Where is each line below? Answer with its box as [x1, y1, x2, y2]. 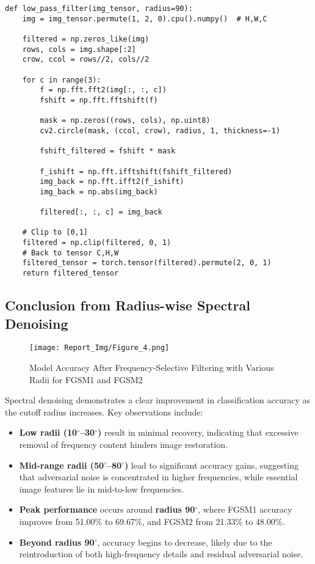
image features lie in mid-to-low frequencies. [19, 482, 184, 495]
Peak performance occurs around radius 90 [19, 503, 195, 516]
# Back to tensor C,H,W [22, 248, 119, 257]
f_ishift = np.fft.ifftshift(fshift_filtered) [40, 167, 233, 176]
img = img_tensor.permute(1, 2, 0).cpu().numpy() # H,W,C [22, 14, 267, 23]
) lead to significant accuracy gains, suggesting [124, 458, 299, 471]
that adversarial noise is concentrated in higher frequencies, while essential [19, 471, 298, 483]
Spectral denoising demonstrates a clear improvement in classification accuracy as [5, 394, 310, 406]
